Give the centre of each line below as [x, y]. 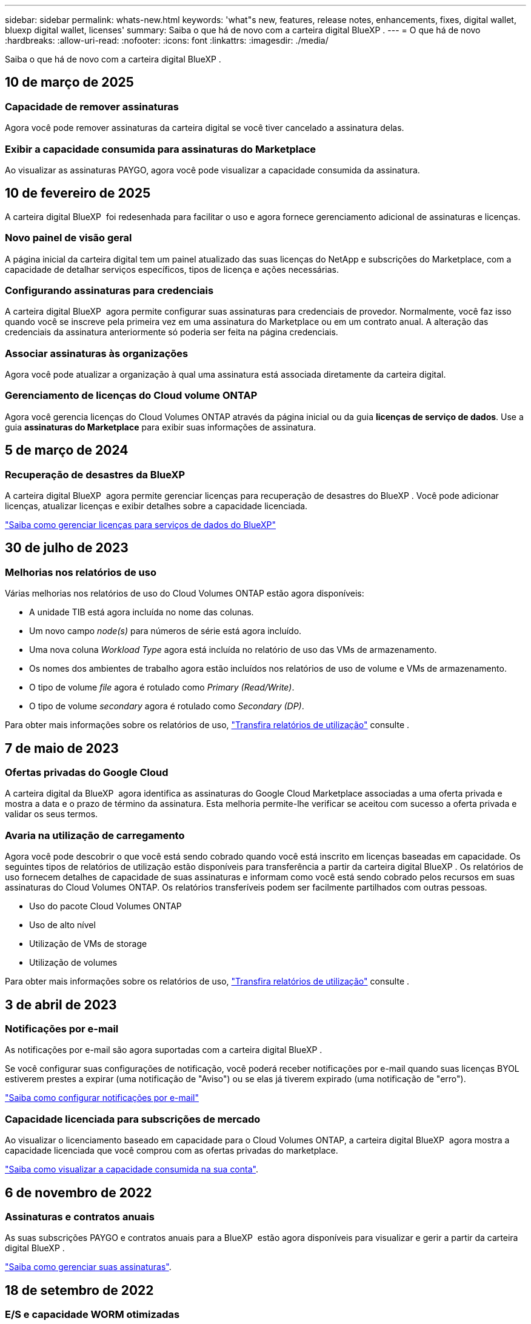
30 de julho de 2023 [67, 548]
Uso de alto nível [62, 925]
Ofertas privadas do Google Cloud [87, 773]
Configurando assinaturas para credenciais [109, 290]
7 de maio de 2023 [62, 748]
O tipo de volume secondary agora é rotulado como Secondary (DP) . [167, 706]
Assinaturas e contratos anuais [80, 1217]
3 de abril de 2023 [61, 1005]
